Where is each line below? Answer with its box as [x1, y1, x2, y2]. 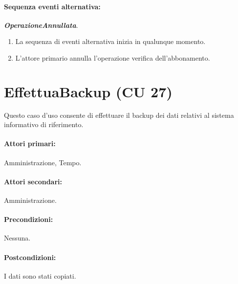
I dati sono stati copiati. [4, 270, 76, 281]
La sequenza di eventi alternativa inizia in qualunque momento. [15, 36, 206, 46]
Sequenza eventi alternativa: [4, 1, 101, 11]
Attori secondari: [4, 176, 62, 186]
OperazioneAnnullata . [4, 20, 78, 30]
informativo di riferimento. [4, 119, 84, 130]
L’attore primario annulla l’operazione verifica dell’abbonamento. [15, 52, 210, 63]
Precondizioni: [4, 214, 53, 224]
